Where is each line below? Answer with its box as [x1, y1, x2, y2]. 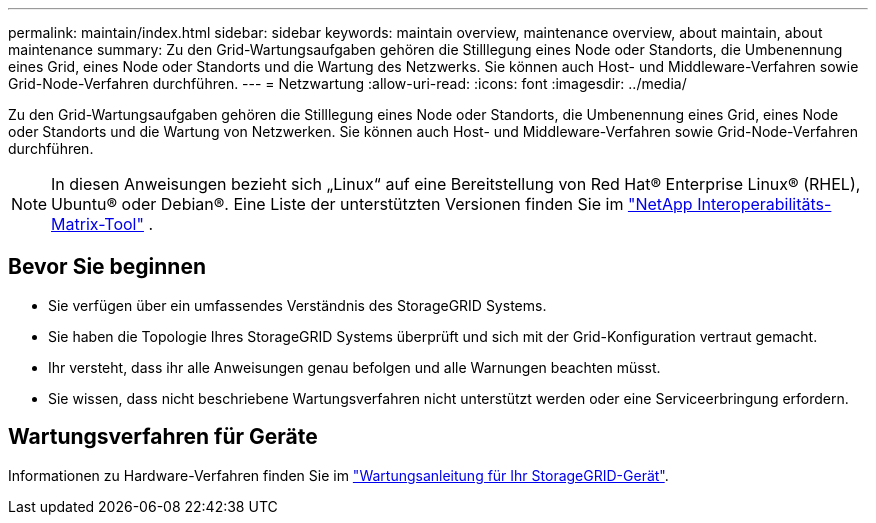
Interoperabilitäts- [697, 194, 832, 214]
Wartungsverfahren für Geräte [8, 424, 318, 450]
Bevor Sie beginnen [8, 254, 207, 280]
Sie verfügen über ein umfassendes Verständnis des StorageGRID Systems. [48, 296, 547, 314]
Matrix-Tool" [51, 214, 144, 234]
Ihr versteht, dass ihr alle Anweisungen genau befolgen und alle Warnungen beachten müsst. [48, 358, 661, 376]
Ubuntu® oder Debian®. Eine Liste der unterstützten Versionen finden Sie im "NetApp [51, 194, 693, 214]
